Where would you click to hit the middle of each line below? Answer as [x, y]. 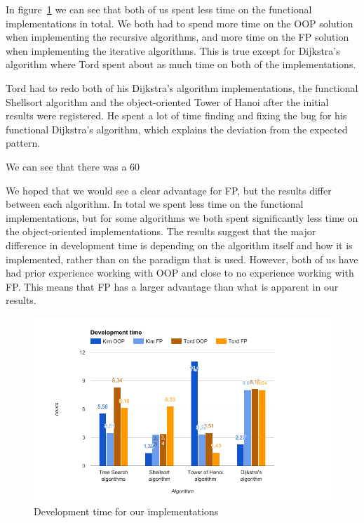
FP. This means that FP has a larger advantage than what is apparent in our [172, 286]
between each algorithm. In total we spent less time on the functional [155, 204]
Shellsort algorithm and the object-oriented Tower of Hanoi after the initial [167, 101]
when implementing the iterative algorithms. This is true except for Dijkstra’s [173, 50]
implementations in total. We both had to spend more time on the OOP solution [180, 23]
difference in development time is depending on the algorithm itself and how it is [179, 245]
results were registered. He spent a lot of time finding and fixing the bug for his [176, 115]
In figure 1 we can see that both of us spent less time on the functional [159, 9]
